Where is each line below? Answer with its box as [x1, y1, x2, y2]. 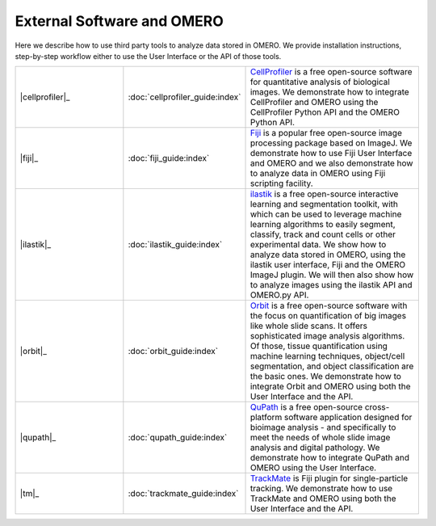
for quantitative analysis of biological [249, 77, 391, 88]
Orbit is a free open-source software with [249, 300, 408, 311]
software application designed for [283, 412, 413, 423]
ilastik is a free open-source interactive [249, 188, 399, 200]
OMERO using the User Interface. [249, 462, 377, 473]
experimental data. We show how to [249, 239, 387, 250]
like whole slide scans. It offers [249, 320, 367, 331]
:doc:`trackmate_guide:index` [128, 488, 239, 499]
